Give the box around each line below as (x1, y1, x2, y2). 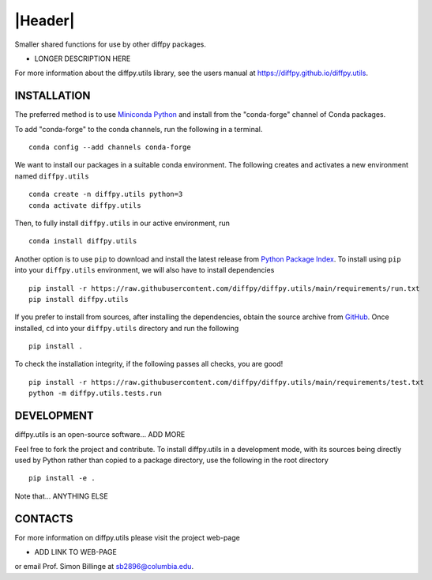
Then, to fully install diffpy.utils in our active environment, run (14, 218, 231, 228)
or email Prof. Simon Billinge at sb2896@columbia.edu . (14, 562, 193, 571)
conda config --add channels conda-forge (28, 143, 191, 152)
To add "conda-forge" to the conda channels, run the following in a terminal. (14, 124, 263, 134)
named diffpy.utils (14, 171, 90, 181)
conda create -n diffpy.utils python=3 (28, 190, 183, 199)
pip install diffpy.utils (28, 295, 130, 303)
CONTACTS (14, 512, 73, 525)
